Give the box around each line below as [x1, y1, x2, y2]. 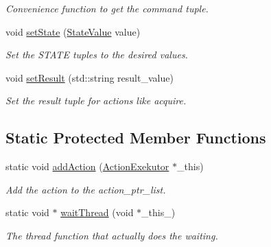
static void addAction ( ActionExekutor [5, 159, 169, 174]
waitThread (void [60, 205, 134, 220]
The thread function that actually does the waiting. [5, 228, 218, 242]
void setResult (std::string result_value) [5, 70, 174, 84]
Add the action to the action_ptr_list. [5, 182, 166, 196]
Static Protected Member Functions [5, 127, 266, 148]
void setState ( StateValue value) [5, 24, 141, 38]
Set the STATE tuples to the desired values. [5, 47, 188, 62]
